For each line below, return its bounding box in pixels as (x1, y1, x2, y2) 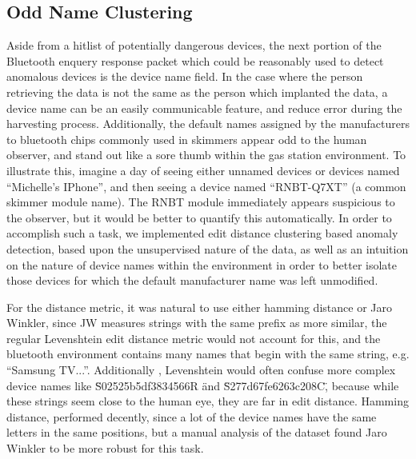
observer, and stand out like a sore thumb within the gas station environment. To (6, 146, 406, 163)
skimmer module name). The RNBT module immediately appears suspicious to (6, 194, 395, 210)
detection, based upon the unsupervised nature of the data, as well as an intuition (6, 240, 409, 257)
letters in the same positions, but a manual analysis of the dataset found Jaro (6, 424, 387, 441)
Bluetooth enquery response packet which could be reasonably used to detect (6, 52, 384, 69)
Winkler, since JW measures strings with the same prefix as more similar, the (6, 314, 387, 331)
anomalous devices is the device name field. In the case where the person (6, 68, 363, 85)
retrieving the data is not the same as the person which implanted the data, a (6, 83, 388, 100)
